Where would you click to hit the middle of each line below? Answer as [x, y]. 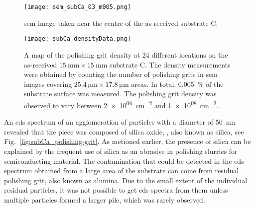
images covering [48, 84]
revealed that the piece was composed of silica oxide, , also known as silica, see [124, 131]
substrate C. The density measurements [170, 64]
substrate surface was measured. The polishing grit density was [120, 94]
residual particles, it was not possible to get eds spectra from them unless [116, 190]
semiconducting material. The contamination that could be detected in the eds [124, 161]
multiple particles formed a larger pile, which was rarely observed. [105, 199]
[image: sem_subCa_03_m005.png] [77, 7]
